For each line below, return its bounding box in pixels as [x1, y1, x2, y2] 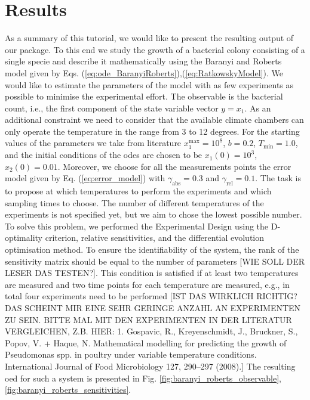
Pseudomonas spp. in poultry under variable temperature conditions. [5, 348, 257, 361]
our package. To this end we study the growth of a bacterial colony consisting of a [5, 43, 305, 55]
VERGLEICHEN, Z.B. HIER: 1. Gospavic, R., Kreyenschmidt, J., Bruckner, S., [5, 325, 298, 337]
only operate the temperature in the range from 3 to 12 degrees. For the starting [5, 125, 300, 137]
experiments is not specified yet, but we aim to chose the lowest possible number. [5, 208, 302, 221]
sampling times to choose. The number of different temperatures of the [5, 196, 264, 209]
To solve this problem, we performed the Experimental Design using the [5, 219, 269, 232]
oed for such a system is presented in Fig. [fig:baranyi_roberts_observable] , [5, 371, 282, 384]
